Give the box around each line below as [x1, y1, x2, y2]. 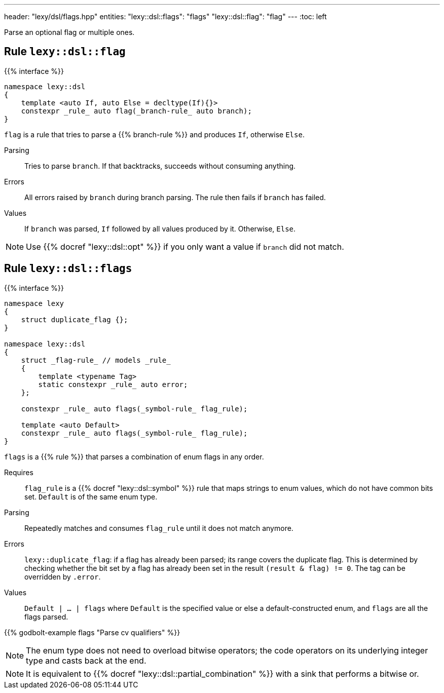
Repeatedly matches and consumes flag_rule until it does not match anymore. [24, 523, 293, 532]
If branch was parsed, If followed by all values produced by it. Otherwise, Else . [24, 224, 296, 233]
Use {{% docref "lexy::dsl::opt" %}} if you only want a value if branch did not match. [26, 241, 344, 252]
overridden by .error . [24, 572, 101, 581]
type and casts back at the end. [26, 655, 146, 666]
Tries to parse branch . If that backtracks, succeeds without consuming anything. [24, 161, 296, 170]
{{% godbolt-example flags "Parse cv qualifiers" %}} [4, 628, 180, 637]
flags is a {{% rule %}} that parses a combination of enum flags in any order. [4, 452, 264, 461]
